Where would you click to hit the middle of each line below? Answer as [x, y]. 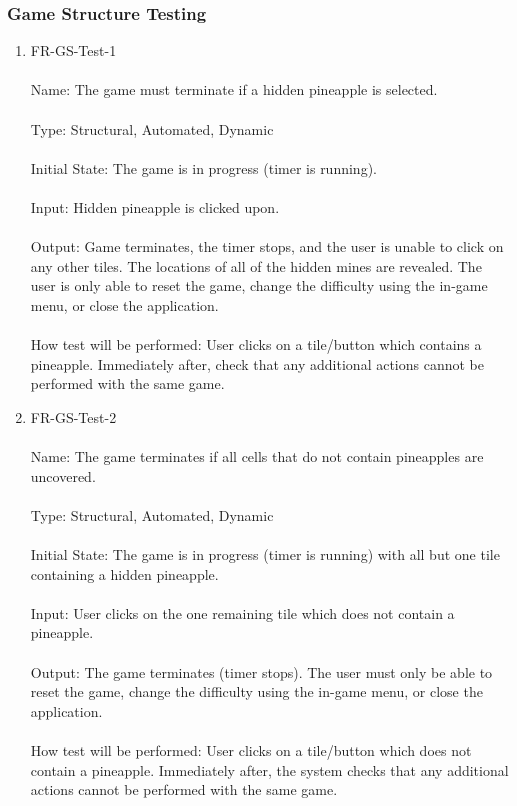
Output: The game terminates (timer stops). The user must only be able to [261, 671]
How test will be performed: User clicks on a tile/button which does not [251, 750]
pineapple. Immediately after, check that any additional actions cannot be [257, 363]
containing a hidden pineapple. [124, 573]
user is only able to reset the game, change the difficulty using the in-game [259, 285]
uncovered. [63, 475]
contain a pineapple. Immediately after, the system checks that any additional [269, 769]
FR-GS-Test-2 [73, 416]
